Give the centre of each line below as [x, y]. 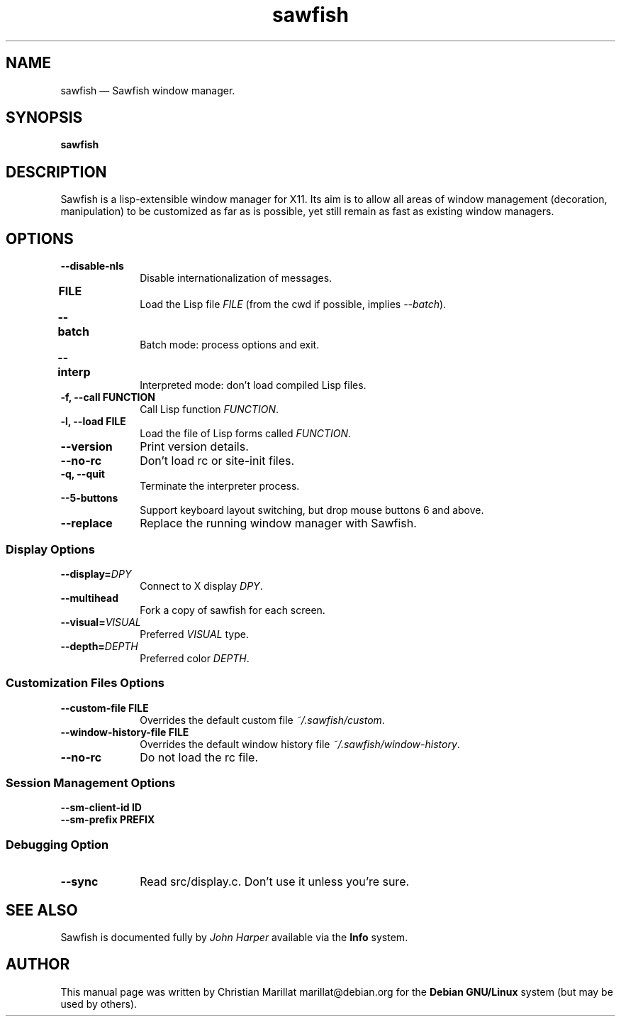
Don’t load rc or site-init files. [217, 461]
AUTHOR [38, 965]
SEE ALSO [42, 910]
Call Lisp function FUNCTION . [209, 410]
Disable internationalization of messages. [236, 278]
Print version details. [194, 447]
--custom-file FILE [105, 708]
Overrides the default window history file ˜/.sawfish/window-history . [300, 744]
